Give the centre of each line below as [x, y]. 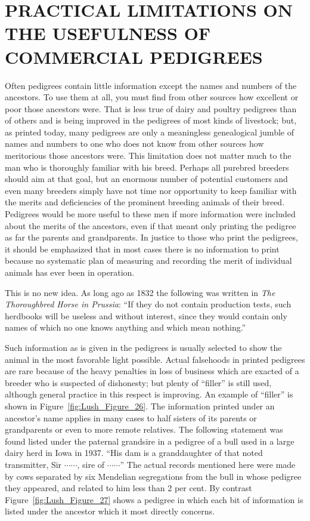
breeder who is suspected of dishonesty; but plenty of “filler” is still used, [138, 382]
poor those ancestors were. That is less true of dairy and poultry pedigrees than [151, 108]
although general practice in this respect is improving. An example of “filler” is [149, 394]
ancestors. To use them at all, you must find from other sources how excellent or [152, 97]
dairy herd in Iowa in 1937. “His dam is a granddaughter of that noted [134, 453]
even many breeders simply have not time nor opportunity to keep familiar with [151, 190]
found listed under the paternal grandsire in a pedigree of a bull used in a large [150, 441]
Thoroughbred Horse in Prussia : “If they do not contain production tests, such [148, 304]
